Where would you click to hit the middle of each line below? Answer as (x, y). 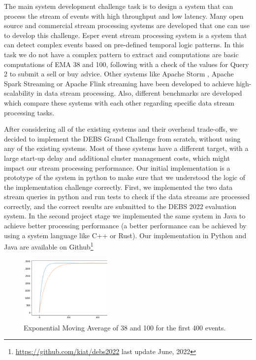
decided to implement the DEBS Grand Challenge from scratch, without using (122, 138)
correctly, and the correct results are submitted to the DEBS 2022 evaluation (120, 206)
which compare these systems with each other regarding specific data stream (119, 102)
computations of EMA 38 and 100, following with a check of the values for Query (127, 64)
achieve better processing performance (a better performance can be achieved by (125, 226)
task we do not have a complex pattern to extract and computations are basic (121, 54)
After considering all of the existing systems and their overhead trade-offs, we (121, 129)
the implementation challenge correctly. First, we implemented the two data (118, 187)
